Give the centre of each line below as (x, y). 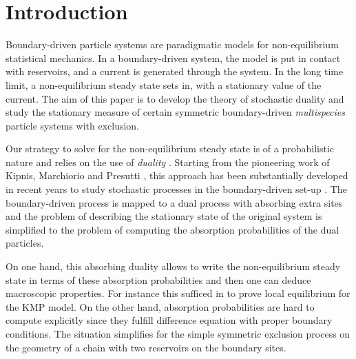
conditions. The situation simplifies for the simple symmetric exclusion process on (178, 334)
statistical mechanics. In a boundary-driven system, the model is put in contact (173, 58)
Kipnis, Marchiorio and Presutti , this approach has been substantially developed (177, 175)
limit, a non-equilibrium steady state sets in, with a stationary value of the (164, 84)
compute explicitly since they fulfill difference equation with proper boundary (169, 320)
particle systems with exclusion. (72, 125)
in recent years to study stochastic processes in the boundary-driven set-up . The (176, 189)
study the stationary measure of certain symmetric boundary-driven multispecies (175, 112)
